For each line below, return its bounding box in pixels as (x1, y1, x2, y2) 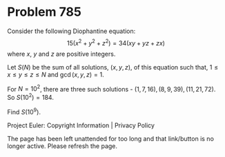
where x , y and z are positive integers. (7, 50, 116, 58)
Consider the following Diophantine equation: (7, 27, 136, 35)
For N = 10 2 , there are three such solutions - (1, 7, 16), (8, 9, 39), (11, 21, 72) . (7, 83, 216, 93)
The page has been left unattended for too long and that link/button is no (7, 134, 214, 143)
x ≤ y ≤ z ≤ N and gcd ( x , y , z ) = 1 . (7, 70, 105, 78)
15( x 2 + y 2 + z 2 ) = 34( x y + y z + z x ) (66, 37, 166, 47)
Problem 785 (7, 4, 81, 20)
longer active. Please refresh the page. (7, 142, 118, 150)
